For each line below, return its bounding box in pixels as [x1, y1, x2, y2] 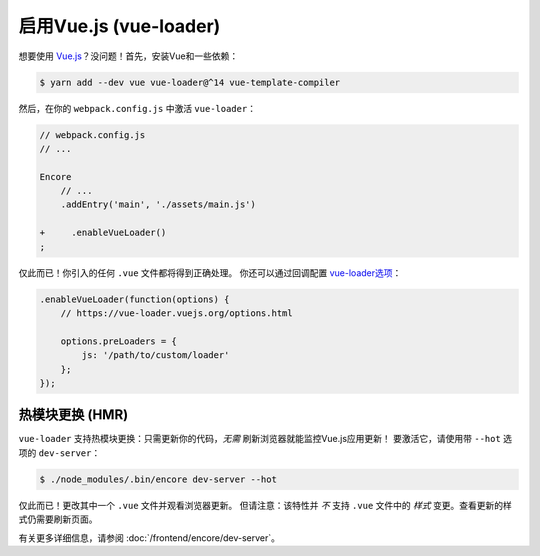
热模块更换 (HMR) [18, 406, 129, 424]
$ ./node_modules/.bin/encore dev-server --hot [39, 473, 277, 485]
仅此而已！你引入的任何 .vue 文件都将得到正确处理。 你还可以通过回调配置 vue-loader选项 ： [18, 266, 402, 279]
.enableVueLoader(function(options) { [39, 293, 230, 305]
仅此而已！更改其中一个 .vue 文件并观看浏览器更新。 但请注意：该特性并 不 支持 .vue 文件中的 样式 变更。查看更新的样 [18, 499, 512, 511]
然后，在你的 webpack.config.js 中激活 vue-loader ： [18, 102, 257, 114]
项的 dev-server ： [18, 446, 101, 459]
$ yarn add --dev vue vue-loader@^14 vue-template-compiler [39, 76, 341, 88]
